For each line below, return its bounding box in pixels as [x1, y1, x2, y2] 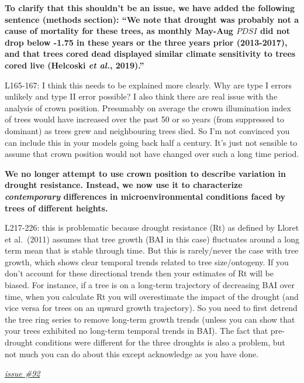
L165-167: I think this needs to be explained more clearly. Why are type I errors [5, 78, 292, 91]
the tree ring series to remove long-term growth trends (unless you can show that [5, 313, 295, 325]
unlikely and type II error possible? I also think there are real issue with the [5, 90, 278, 102]
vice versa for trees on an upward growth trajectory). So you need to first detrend [5, 302, 298, 314]
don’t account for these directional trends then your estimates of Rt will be [5, 267, 274, 279]
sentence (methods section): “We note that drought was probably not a [5, 13, 299, 25]
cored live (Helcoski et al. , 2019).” [5, 59, 144, 71]
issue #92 [5, 367, 40, 379]
